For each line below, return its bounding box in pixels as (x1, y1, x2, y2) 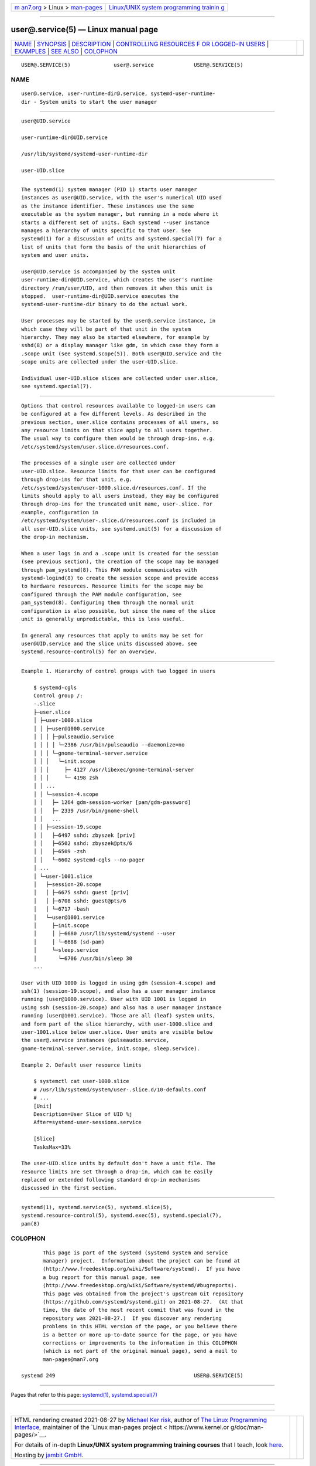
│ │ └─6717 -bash (33, 906, 90, 912)
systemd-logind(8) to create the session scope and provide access (21, 575, 219, 581)
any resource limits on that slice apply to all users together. (21, 427, 213, 433)
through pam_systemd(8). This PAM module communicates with (21, 566, 197, 573)
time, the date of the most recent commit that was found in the (43, 1306, 234, 1314)
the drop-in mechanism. (21, 534, 90, 540)
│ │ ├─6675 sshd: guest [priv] (33, 889, 130, 896)
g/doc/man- (230, 1423, 264, 1431)
